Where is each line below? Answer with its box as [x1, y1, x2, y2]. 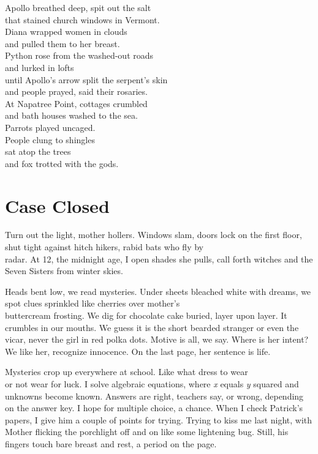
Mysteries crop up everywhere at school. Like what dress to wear [5, 365, 248, 378]
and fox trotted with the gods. [5, 157, 119, 169]
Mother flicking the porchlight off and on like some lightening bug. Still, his [5, 425, 289, 438]
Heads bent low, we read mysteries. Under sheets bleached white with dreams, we [5, 285, 311, 297]
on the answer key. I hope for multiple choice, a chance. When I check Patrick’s [5, 401, 303, 414]
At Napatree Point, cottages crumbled [5, 97, 148, 110]
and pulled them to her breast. [5, 37, 120, 50]
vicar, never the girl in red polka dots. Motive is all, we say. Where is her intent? [5, 333, 309, 346]
